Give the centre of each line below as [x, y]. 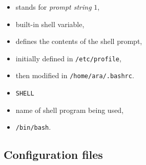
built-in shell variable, [50, 24]
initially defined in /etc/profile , [68, 58]
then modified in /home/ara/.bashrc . [75, 75]
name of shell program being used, [70, 110]
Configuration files [53, 155]
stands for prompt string [54, 7]
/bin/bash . [33, 127]
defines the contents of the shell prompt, [79, 41]
